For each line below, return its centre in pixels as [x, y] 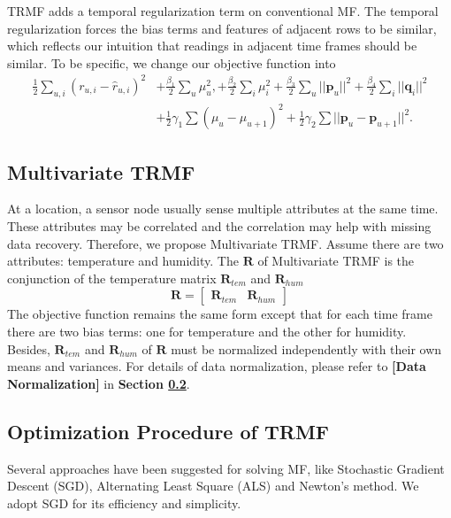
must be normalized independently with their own [306, 348]
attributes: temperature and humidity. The [123, 261]
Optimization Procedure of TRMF [168, 431]
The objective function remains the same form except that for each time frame [220, 314]
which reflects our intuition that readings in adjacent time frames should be [212, 46]
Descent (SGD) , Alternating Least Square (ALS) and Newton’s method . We [213, 486]
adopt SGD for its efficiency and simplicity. [124, 503]
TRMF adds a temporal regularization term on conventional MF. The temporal [223, 11]
